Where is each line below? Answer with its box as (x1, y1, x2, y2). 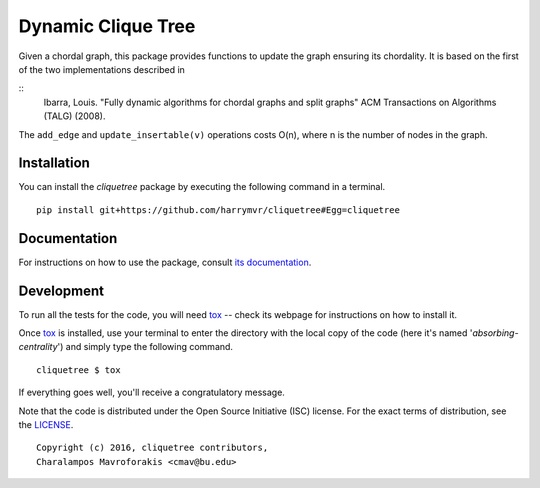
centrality (18, 341, 59, 353)
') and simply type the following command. (57, 341, 234, 353)
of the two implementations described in (18, 63, 185, 75)
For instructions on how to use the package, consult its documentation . (18, 256, 312, 268)
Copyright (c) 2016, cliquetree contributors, (36, 442, 269, 454)
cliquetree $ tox (36, 364, 121, 375)
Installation (18, 155, 90, 172)
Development (18, 282, 105, 299)
